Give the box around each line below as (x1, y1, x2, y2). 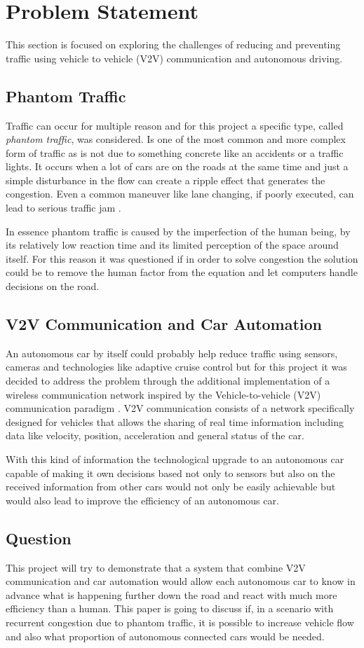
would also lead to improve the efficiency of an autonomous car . (6, 492, 279, 507)
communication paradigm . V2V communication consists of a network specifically (6, 401, 355, 415)
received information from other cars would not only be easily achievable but (6, 479, 336, 494)
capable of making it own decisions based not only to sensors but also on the (6, 465, 335, 480)
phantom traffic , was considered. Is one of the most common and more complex (6, 132, 346, 146)
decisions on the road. (6, 279, 100, 294)
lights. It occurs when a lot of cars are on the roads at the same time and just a (6, 159, 349, 174)
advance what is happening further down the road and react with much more (6, 587, 337, 602)
